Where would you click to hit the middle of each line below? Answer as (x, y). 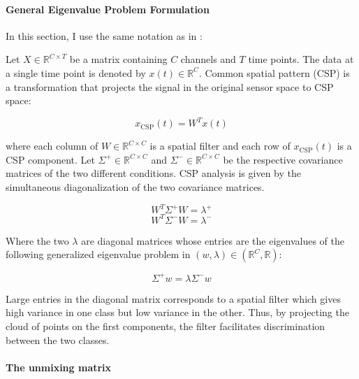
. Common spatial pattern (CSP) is (274, 72)
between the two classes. (58, 339)
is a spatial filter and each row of (220, 146)
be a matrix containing (118, 59)
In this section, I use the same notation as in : (104, 35)
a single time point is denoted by (76, 72)
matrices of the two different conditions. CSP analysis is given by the (153, 173)
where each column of (52, 146)
